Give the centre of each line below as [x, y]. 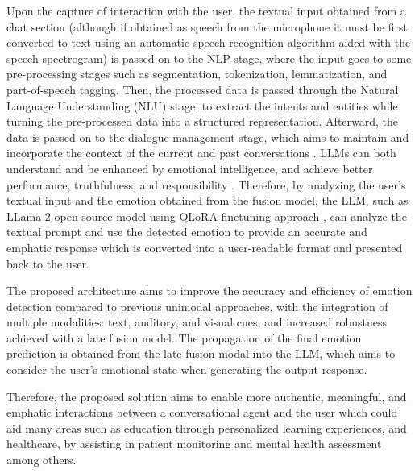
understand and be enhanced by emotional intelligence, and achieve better [190, 168]
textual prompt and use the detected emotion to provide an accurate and [187, 232]
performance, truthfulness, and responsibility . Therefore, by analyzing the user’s [206, 184]
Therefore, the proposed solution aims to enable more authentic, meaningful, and [207, 396]
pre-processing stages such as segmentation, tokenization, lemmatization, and [197, 74]
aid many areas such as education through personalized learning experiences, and [207, 427]
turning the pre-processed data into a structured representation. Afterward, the [203, 121]
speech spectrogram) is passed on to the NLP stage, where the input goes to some [209, 58]
